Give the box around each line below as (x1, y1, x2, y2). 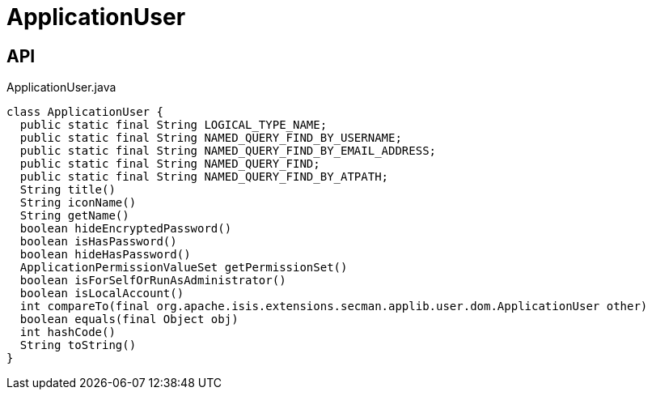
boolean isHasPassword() (19, 235, 177, 249)
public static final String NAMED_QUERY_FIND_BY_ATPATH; (19, 170, 389, 184)
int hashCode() (19, 326, 116, 339)
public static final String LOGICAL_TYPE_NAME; (19, 118, 328, 132)
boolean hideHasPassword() (19, 248, 191, 262)
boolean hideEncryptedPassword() (19, 222, 232, 236)
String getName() (19, 209, 129, 223)
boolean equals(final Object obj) (19, 313, 239, 326)
